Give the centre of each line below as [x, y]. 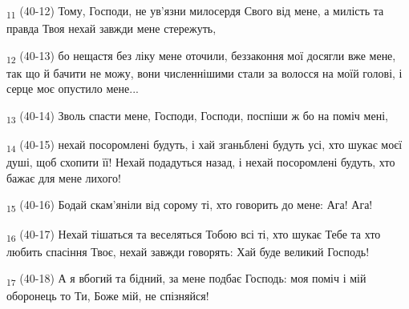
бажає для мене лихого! [64, 177]
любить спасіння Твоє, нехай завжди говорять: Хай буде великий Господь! [188, 251]
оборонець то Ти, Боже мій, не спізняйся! [108, 296]
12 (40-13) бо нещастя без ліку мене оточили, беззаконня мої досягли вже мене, [201, 56]
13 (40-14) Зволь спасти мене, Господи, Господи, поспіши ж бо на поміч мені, [197, 116]
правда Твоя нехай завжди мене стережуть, [111, 28]
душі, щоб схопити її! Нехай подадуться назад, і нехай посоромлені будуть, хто [201, 162]
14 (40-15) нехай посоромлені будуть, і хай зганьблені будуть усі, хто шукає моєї [204, 145]
